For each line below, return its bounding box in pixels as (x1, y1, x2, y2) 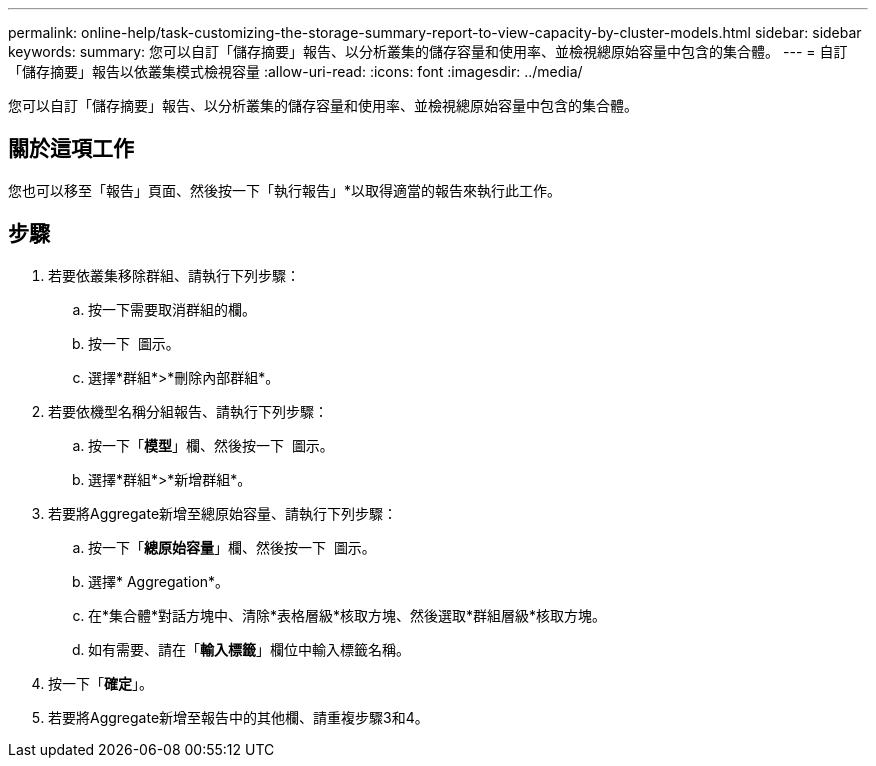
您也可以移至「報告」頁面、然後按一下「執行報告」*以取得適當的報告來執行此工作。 (8, 181, 562, 199)
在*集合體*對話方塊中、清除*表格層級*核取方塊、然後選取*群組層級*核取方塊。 (88, 606, 607, 624)
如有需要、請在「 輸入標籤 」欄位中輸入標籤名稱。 (88, 640, 410, 658)
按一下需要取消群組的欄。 (88, 300, 256, 318)
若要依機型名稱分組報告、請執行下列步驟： (48, 402, 328, 420)
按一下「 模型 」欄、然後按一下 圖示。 (88, 436, 334, 454)
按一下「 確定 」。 (48, 674, 153, 692)
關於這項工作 (8, 136, 134, 162)
